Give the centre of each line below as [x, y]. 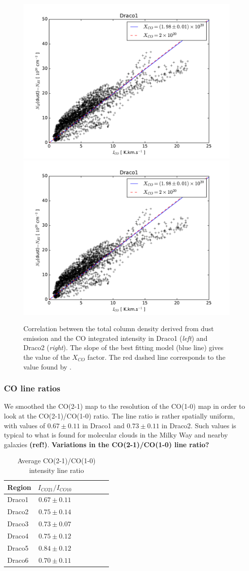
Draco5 [18, 547]
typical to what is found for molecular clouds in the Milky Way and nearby [116, 435]
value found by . [47, 366]
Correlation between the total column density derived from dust [119, 328]
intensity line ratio [56, 470]
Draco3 [18, 524]
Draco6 [18, 560]
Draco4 [18, 535]
